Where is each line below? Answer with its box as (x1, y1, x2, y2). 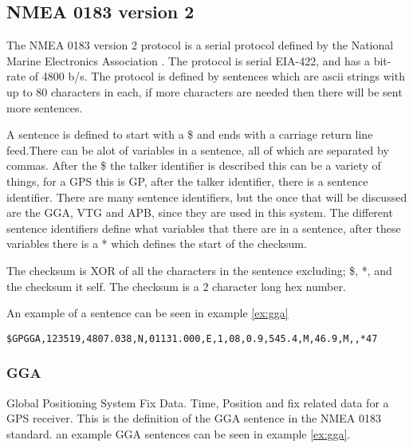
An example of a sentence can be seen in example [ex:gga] (6, 305, 289, 321)
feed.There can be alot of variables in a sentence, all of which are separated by (6, 141, 389, 158)
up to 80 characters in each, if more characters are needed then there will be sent (6, 83, 403, 100)
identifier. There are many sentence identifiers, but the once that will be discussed (6, 188, 407, 205)
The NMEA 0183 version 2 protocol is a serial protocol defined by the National (6, 37, 394, 53)
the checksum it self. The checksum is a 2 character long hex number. (6, 277, 346, 294)
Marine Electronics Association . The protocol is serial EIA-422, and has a (6, 52, 370, 69)
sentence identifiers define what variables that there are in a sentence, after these (6, 219, 401, 236)
